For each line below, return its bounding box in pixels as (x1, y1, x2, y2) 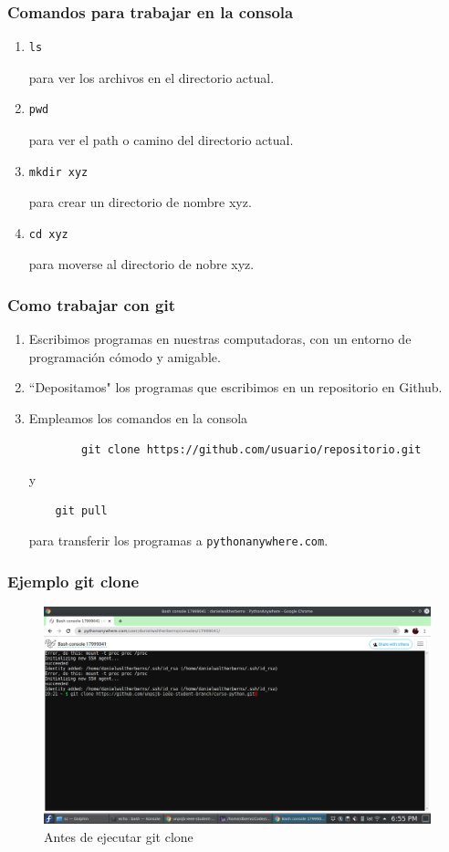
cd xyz (28, 227, 68, 241)
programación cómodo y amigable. (28, 347, 221, 366)
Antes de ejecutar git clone (44, 826, 193, 846)
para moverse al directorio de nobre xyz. (28, 255, 255, 274)
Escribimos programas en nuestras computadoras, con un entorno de (28, 329, 412, 348)
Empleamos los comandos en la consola (28, 408, 248, 427)
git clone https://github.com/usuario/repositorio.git (81, 442, 422, 456)
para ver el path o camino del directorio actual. (28, 130, 294, 149)
